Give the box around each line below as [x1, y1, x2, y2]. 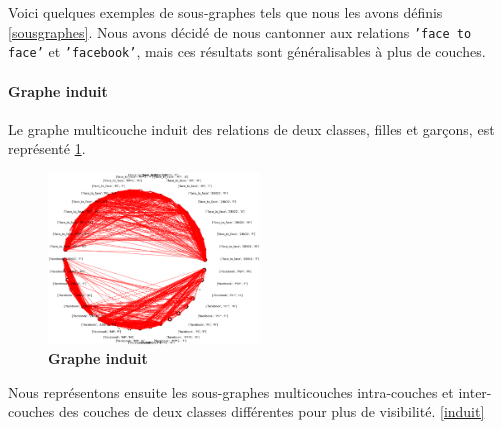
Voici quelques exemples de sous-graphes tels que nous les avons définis [8, 2, 443, 22]
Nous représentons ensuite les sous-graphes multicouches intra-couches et [8, 381, 454, 402]
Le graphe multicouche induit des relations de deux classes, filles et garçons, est [8, 118, 495, 139]
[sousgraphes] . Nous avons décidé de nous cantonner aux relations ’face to [8, 21, 472, 42]
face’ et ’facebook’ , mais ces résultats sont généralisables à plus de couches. [8, 41, 486, 62]
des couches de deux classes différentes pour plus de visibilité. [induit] [59, 401, 485, 422]
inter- [458, 381, 492, 402]
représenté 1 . [8, 138, 86, 159]
